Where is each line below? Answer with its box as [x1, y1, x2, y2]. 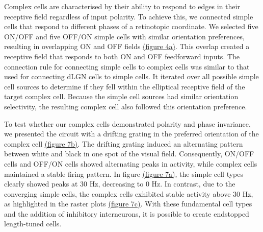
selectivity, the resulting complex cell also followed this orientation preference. [4, 101, 247, 111]
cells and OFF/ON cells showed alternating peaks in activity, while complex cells [4, 158, 257, 169]
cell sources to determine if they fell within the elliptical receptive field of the [4, 81, 245, 91]
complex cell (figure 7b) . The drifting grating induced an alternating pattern [4, 138, 243, 149]
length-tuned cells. [4, 218, 62, 229]
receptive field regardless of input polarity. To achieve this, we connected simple [4, 11, 253, 21]
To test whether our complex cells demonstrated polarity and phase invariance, [4, 118, 251, 129]
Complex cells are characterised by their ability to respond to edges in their [4, 1, 240, 11]
